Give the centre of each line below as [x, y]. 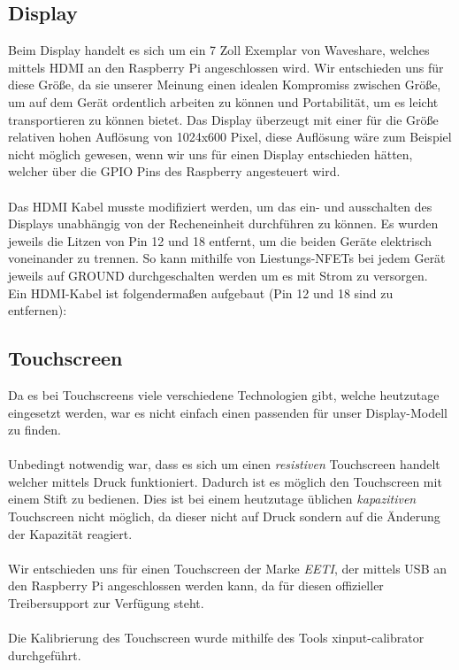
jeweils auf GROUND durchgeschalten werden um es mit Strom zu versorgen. [218, 275]
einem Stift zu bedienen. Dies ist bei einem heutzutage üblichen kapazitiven [212, 499]
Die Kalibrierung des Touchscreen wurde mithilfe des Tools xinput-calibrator [216, 638]
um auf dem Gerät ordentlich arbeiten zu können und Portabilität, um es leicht [223, 101]
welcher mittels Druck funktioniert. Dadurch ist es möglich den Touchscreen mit [225, 481]
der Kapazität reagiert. [70, 533]
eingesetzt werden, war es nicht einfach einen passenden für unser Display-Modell [228, 412]
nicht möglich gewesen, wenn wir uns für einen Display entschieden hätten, [210, 154]
